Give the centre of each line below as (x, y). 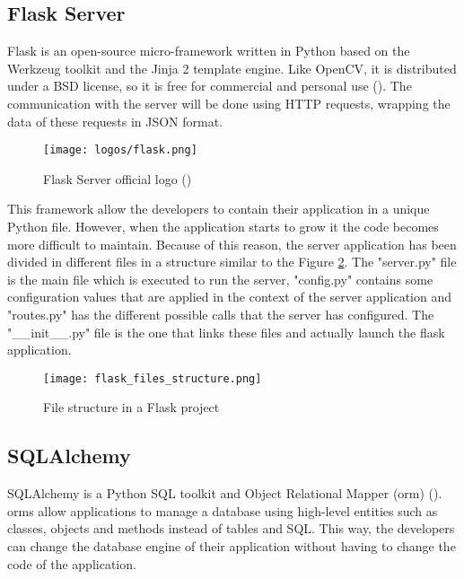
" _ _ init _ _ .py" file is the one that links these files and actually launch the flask (226, 332)
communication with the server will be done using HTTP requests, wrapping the (229, 103)
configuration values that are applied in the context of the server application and (230, 297)
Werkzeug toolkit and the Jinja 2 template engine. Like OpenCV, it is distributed (232, 68)
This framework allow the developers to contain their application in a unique (219, 209)
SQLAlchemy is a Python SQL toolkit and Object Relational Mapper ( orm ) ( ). (225, 493)
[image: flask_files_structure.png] (153, 378)
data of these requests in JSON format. (115, 121)
